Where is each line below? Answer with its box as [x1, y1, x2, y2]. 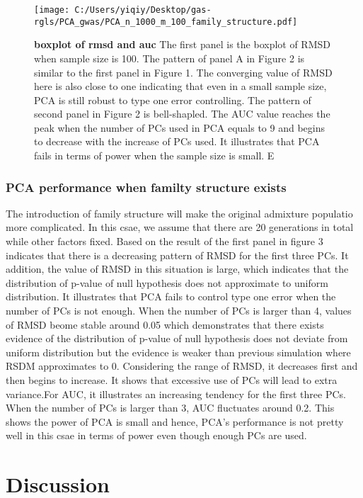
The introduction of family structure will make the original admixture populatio [6, 205, 353, 220]
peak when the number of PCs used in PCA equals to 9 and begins [34, 120, 325, 135]
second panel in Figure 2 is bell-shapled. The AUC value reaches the [34, 106, 330, 121]
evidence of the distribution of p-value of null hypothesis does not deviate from [6, 331, 348, 346]
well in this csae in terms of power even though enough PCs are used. [6, 428, 307, 443]
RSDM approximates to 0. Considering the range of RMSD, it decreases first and [6, 358, 358, 373]
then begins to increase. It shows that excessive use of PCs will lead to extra [6, 373, 338, 387]
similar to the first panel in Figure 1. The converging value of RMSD [34, 64, 333, 79]
